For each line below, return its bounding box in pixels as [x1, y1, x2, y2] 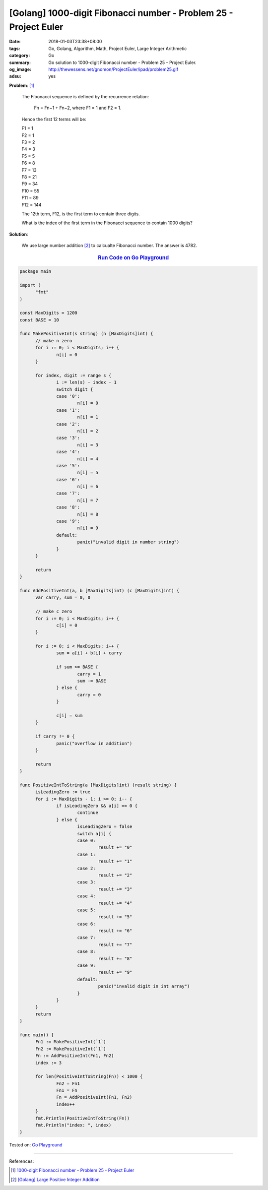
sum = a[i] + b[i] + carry [56, 650, 122, 656]
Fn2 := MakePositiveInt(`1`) [35, 1046, 106, 1052]
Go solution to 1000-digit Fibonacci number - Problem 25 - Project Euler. [48, 60, 197, 65]
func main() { [19, 1032, 54, 1038]
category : [9, 53, 30, 59]
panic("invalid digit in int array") [98, 984, 190, 989]
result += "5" [98, 914, 133, 920]
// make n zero [35, 338, 72, 343]
